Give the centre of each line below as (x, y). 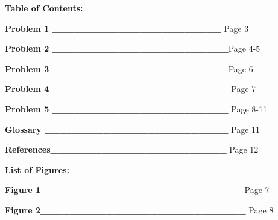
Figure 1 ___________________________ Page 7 (137, 190)
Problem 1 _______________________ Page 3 (127, 28)
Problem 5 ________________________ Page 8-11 (136, 108)
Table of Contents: (44, 8)
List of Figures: (37, 169)
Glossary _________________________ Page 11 (133, 129)
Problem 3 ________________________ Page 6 (129, 68)
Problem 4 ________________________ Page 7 (131, 89)
